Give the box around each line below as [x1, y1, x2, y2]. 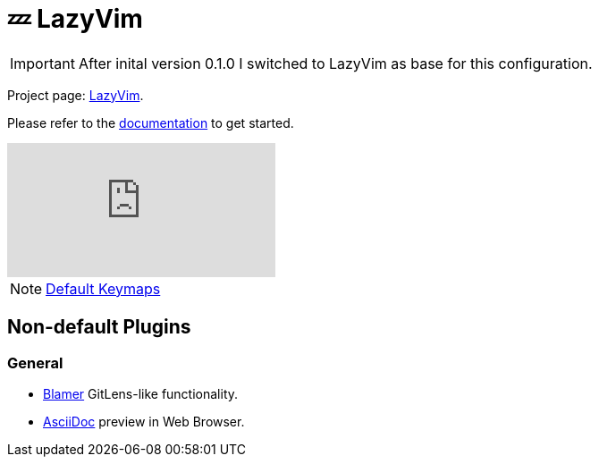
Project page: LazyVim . [7, 87, 144, 103]
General [7, 353, 63, 372]
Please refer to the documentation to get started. [7, 114, 294, 131]
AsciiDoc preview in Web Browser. [43, 413, 245, 429]
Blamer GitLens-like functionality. [43, 385, 239, 401]
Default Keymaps [46, 279, 161, 298]
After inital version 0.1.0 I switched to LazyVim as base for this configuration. [78, 54, 593, 72]
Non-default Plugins [7, 316, 191, 339]
